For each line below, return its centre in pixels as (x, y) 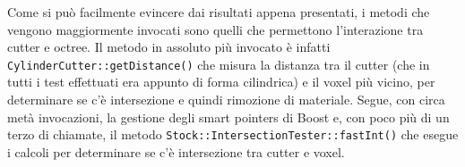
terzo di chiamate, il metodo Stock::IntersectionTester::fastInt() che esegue (233, 134)
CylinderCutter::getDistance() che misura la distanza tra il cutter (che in (219, 64)
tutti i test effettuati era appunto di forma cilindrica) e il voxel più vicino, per (221, 82)
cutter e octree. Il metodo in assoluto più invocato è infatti (169, 47)
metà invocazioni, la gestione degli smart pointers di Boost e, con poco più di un (228, 117)
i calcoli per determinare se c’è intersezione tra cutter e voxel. (176, 151)
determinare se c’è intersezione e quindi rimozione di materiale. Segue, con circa (226, 100)
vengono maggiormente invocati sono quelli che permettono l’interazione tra (215, 29)
